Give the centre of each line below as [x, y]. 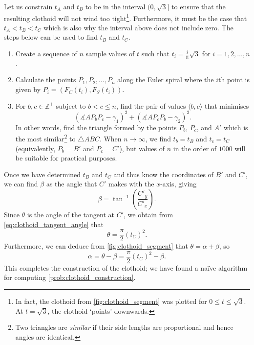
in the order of [195, 148]
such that [155, 54]
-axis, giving [179, 184]
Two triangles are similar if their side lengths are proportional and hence [124, 327]
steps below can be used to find [51, 37]
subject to [71, 105]
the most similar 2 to [45, 138]
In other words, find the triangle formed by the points [96, 127]
